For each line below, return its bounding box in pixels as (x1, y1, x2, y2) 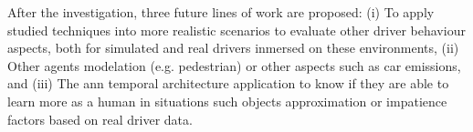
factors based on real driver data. (7, 109, 193, 128)
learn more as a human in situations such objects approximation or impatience (7, 91, 447, 110)
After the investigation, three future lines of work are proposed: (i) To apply (7, 3, 435, 21)
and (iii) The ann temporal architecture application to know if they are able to (7, 74, 449, 93)
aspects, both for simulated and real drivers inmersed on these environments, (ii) (7, 38, 459, 57)
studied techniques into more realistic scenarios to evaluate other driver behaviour (7, 20, 466, 39)
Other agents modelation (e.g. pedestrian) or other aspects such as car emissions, (7, 56, 461, 75)
